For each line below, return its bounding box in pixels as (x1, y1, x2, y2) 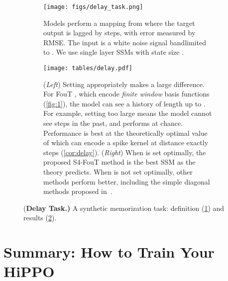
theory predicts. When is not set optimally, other (43, 167, 193, 177)
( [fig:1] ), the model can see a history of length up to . (43, 98, 206, 108)
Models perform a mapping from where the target (43, 17, 195, 28)
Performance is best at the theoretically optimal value (43, 127, 208, 138)
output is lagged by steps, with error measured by (43, 27, 196, 38)
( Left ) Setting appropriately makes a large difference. (43, 79, 205, 89)
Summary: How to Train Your (3, 242, 215, 262)
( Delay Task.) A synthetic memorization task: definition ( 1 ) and (23, 202, 225, 213)
